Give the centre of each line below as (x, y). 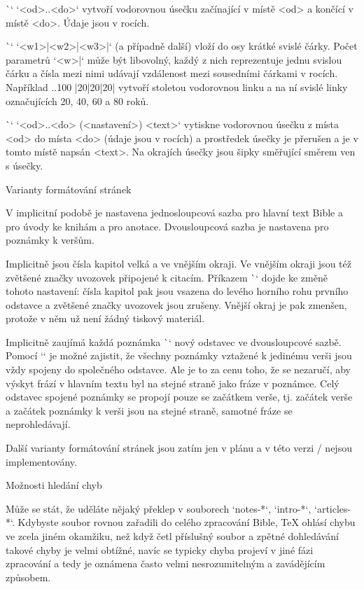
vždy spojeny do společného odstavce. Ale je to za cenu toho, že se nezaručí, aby (178, 369)
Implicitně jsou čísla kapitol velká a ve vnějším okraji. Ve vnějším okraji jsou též (178, 263)
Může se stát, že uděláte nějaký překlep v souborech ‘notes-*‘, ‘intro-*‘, (159, 508)
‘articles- (333, 508)
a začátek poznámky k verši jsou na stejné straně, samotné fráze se (149, 410)
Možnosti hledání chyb (54, 485)
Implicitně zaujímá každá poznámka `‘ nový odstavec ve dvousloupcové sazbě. (174, 341)
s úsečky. (24, 165)
